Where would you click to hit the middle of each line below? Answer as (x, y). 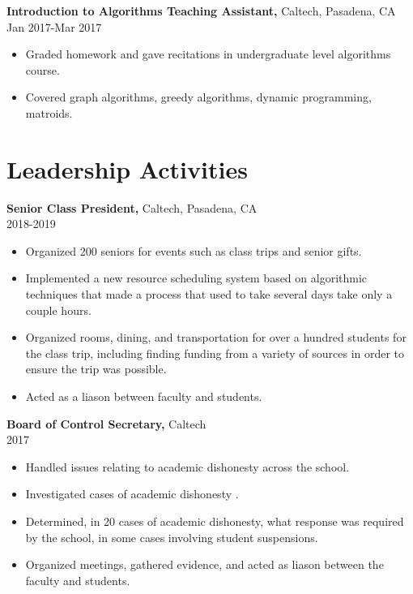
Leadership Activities (127, 168)
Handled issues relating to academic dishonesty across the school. (187, 466)
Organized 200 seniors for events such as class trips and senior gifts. (194, 250)
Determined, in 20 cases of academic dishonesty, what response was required (215, 521)
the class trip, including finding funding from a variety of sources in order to (215, 353)
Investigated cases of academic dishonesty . (132, 494)
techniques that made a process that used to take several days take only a (209, 294)
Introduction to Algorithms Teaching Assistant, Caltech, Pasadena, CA (201, 11)
